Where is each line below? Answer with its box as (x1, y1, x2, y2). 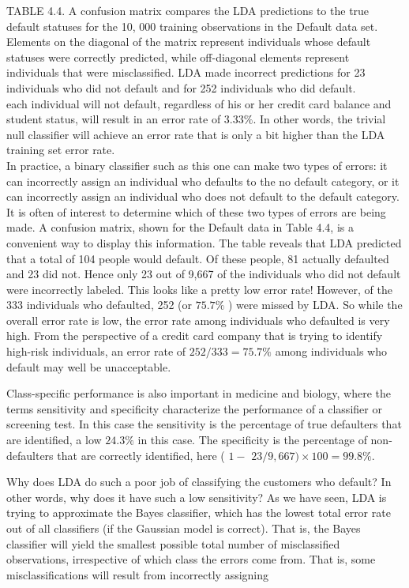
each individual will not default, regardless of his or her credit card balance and (6, 95, 392, 111)
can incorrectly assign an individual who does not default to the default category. (6, 188, 400, 205)
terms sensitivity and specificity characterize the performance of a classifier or (6, 400, 382, 416)
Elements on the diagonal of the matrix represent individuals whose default (6, 33, 371, 50)
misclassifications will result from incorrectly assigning (6, 566, 269, 582)
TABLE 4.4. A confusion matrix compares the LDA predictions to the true (6, 2, 370, 18)
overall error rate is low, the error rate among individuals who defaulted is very (6, 311, 390, 328)
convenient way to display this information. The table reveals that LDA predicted (6, 234, 402, 251)
